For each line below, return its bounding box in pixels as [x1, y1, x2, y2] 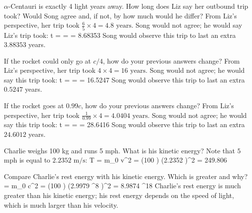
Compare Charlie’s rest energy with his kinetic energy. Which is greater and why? [4, 171, 248, 181]
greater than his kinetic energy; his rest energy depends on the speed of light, [4, 190, 234, 200]
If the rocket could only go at [4, 55, 91, 66]
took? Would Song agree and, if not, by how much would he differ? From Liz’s [4, 10, 237, 20]
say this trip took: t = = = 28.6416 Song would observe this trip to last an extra [4, 119, 245, 130]
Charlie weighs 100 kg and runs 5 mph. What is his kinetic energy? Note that [4, 145, 235, 155]
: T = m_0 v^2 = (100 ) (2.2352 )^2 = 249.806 [85, 155, 227, 165]
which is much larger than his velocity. [4, 199, 118, 210]
